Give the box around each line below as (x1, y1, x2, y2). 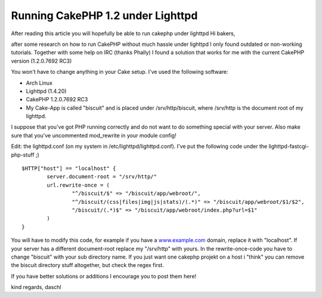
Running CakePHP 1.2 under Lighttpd (11, 9, 198, 22)
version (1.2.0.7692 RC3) (11, 57, 72, 64)
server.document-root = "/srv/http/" (47, 173, 157, 180)
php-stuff (11, 151, 35, 158)
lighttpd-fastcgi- (268, 143, 309, 150)
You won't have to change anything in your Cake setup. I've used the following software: (11, 69, 229, 76)
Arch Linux (26, 79, 53, 86)
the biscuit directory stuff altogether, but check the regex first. (11, 262, 164, 269)
